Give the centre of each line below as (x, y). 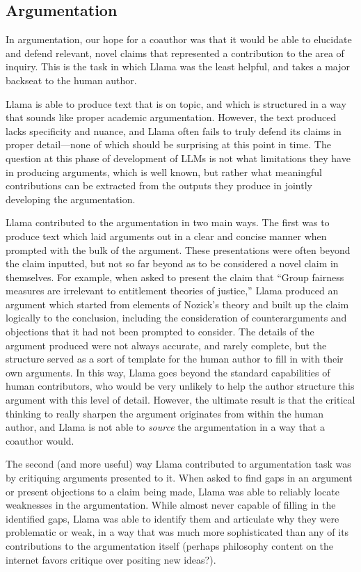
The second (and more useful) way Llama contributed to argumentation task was (178, 464)
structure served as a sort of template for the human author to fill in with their (175, 359)
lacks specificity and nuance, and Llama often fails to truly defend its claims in (174, 130)
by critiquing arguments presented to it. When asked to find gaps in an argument (179, 478)
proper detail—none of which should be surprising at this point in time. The (168, 144)
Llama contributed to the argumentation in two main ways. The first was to (168, 222)
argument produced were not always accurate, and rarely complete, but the (166, 345)
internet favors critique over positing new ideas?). (111, 559)
